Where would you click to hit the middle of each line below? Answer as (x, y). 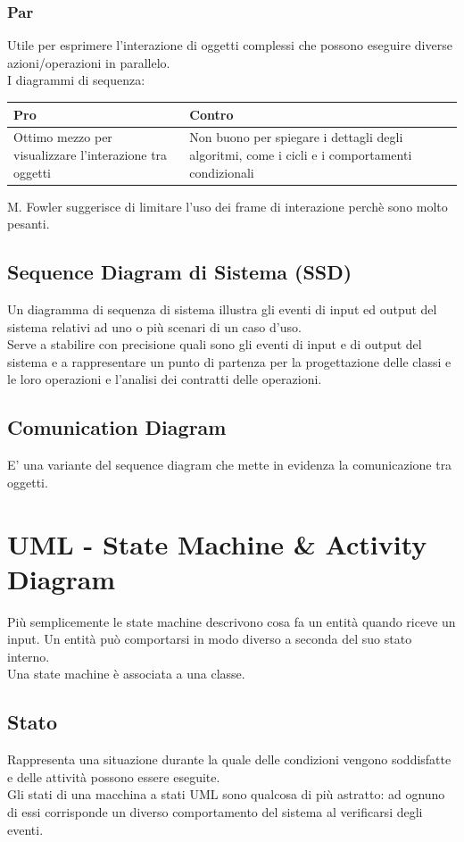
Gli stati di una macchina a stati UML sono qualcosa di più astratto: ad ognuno (226, 794)
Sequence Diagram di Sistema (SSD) (180, 272)
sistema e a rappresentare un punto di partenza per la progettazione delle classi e (229, 361)
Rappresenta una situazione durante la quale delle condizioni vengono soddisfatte (229, 759)
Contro (211, 114)
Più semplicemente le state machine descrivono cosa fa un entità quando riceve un (232, 621)
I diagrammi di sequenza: (76, 80)
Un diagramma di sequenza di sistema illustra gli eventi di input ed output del (222, 309)
